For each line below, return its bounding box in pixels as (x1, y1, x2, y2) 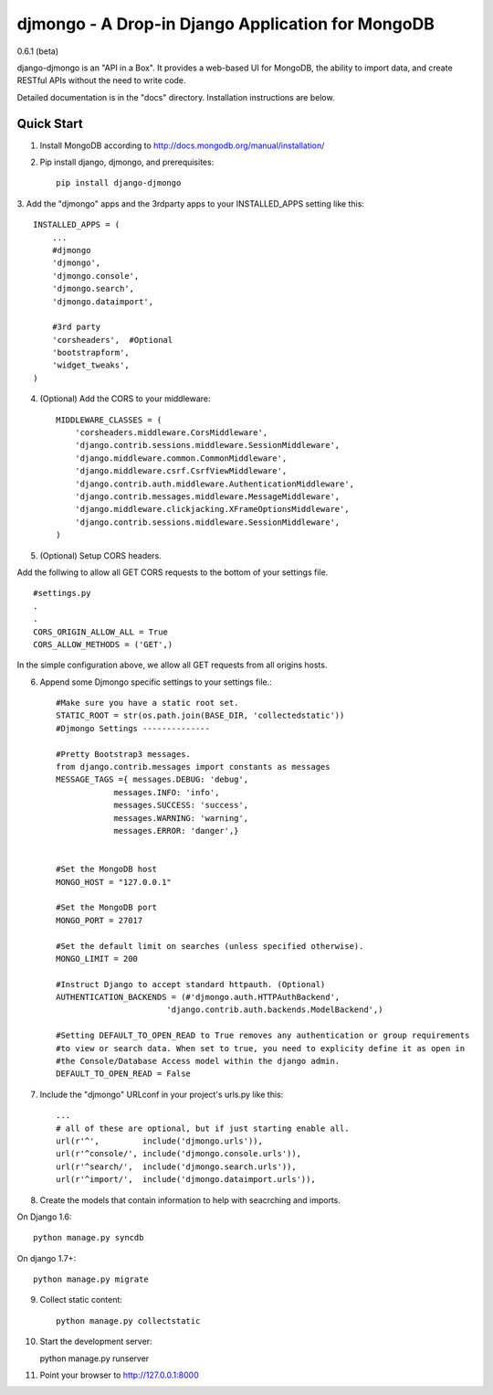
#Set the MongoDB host (56, 864, 158, 875)
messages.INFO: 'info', (113, 787, 220, 797)
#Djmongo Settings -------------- (56, 723, 210, 733)
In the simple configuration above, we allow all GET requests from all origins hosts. (16, 659, 328, 671)
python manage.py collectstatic (56, 1315, 201, 1326)
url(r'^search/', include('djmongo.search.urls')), (56, 1161, 297, 1172)
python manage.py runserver (39, 1353, 150, 1364)
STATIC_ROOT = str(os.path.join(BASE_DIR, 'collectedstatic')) (56, 710, 345, 721)
